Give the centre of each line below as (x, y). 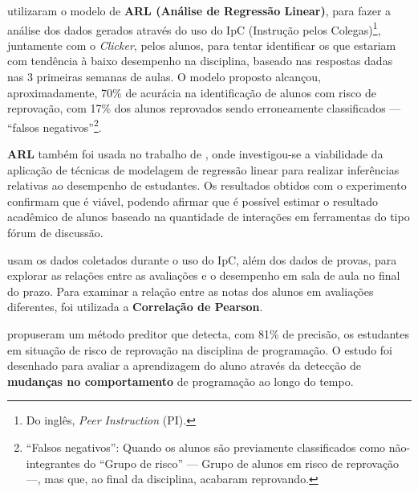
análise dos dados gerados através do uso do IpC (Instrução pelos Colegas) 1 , (194, 28)
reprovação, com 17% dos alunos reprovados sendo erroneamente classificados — (204, 108)
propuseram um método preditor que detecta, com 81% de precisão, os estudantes (209, 334)
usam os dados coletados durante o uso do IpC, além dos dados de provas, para (202, 259)
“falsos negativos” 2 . (55, 125)
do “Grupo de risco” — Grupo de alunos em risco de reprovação (241, 463)
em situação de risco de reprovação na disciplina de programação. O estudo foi (200, 349)
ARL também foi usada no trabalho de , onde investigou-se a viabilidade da (195, 154)
